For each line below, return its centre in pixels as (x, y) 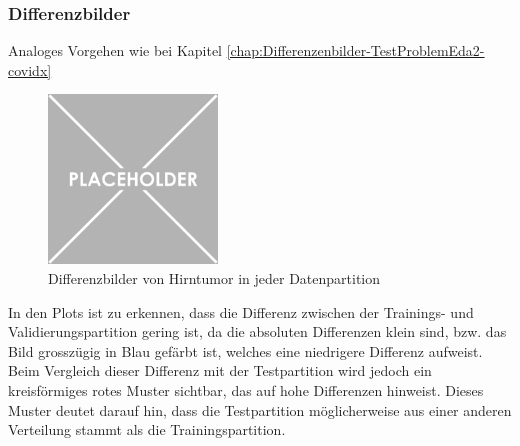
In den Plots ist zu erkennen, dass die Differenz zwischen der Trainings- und (241, 311)
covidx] (30, 69)
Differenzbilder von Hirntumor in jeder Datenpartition (214, 278)
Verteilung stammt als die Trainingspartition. (147, 429)
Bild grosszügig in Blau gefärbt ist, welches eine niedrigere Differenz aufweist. (245, 350)
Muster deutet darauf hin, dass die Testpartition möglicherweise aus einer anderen (260, 409)
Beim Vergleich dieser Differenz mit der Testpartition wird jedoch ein (220, 370)
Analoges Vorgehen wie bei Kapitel (115, 50)
